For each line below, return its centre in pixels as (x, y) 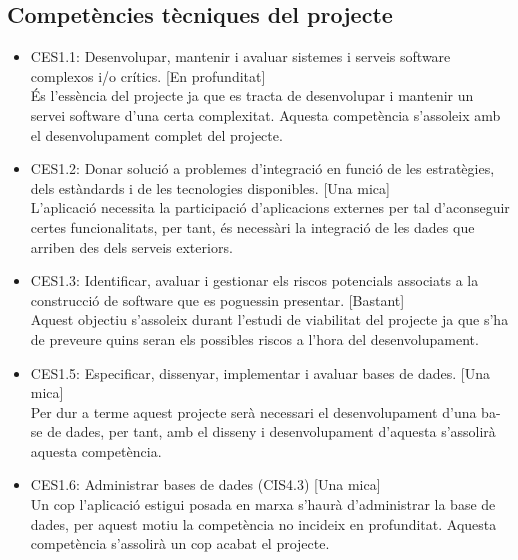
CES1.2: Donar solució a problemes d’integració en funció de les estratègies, (262, 168)
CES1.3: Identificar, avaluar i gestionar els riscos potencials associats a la (254, 280)
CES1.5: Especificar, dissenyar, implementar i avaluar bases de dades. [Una (260, 372)
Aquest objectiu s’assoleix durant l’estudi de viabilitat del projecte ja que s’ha (269, 319)
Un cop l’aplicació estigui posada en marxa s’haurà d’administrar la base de (263, 504)
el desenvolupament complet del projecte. (156, 134)
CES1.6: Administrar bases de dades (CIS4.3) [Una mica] (205, 484)
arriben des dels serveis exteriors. (131, 246)
